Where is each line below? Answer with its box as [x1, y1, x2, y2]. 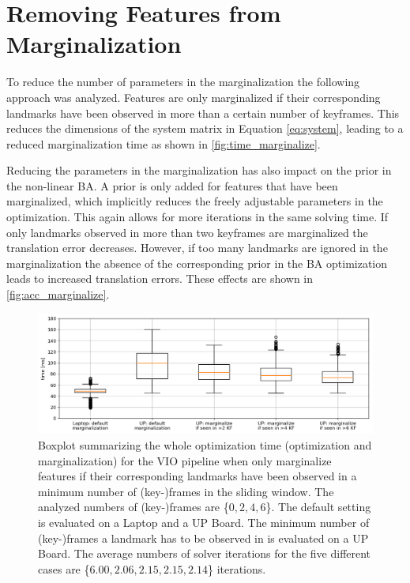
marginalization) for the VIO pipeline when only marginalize [38, 452, 332, 468]
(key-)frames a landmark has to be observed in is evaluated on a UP [38, 529, 369, 546]
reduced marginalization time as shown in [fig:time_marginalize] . [6, 135, 321, 152]
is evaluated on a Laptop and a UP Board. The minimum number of [38, 513, 370, 530]
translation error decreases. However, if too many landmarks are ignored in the [6, 239, 388, 256]
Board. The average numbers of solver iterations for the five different [38, 545, 371, 562]
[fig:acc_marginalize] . [6, 286, 110, 303]
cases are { [38, 560, 90, 577]
